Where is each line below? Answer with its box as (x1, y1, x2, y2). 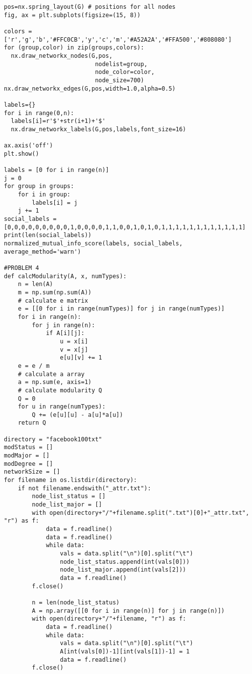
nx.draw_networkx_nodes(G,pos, (11, 52, 113, 59)
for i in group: (18, 191, 71, 198)
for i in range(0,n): (4, 109, 74, 117)
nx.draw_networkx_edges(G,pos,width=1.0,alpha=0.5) (4, 85, 176, 92)
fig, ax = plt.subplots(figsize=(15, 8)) (4, 11, 141, 19)
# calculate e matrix (18, 297, 88, 304)
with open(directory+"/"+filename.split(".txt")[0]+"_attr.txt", (32, 509, 250, 516)
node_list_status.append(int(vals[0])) (60, 558, 190, 565)
